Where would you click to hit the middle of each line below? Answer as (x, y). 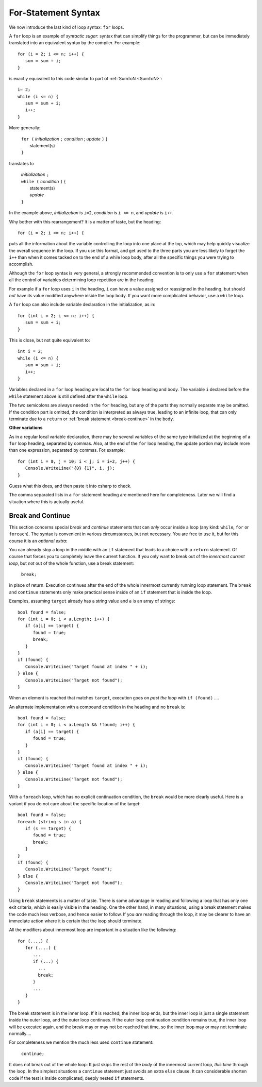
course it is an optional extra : (38, 541)
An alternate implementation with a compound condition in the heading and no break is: (97, 707)
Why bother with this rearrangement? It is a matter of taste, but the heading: (85, 221)
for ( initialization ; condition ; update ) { (64, 139)
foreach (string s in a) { (50, 822)
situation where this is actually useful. (47, 501)
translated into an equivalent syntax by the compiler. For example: (75, 43)
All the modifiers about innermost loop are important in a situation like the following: (93, 930)
